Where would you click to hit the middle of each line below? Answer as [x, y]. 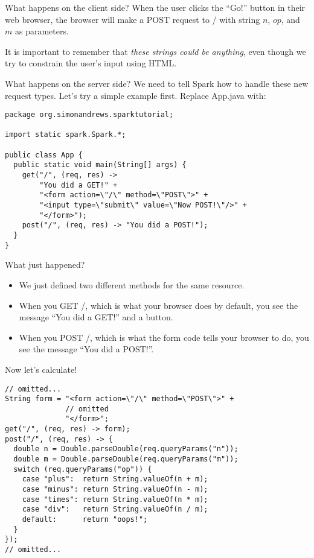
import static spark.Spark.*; [66, 135]
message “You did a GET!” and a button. [96, 317]
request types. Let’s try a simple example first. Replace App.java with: [136, 95]
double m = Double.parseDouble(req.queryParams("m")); [126, 459]
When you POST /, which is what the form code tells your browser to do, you [164, 337]
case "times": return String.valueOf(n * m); [115, 499]
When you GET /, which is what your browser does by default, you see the [159, 305]
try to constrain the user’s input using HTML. [91, 63]
